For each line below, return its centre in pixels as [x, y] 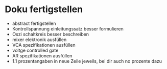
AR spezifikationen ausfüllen [42, 56]
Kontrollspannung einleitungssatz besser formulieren [68, 28]
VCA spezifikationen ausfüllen [44, 45]
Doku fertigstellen [44, 9]
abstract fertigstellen [34, 23]
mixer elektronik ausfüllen [39, 40]
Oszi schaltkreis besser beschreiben [51, 34]
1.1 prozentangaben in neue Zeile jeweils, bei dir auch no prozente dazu [87, 61]
